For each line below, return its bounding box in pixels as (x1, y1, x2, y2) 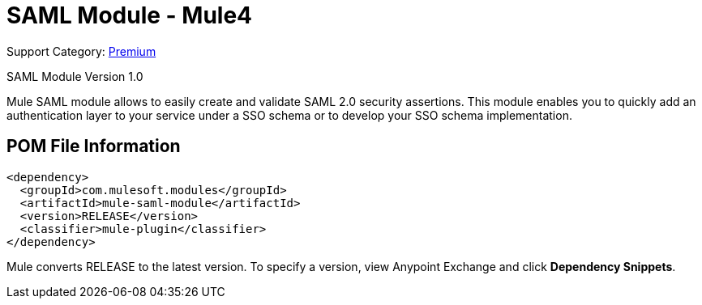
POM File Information (6, 136, 181, 157)
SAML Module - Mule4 (6, 2, 253, 29)
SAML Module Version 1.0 (6, 69, 143, 83)
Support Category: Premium (6, 44, 156, 58)
